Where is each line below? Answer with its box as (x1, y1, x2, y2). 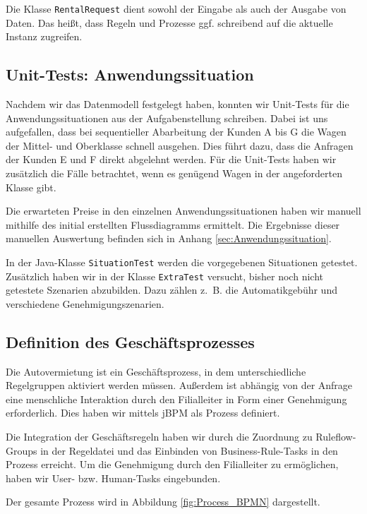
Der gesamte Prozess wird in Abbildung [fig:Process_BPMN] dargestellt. (6, 494, 320, 509)
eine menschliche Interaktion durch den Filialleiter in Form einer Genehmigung (6, 391, 347, 406)
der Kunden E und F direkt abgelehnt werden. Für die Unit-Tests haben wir (6, 152, 337, 167)
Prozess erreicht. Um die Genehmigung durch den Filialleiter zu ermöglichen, (6, 457, 339, 472)
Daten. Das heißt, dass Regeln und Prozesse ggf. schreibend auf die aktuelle (6, 15, 333, 30)
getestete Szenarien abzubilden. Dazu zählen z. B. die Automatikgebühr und (6, 282, 337, 297)
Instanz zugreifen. (6, 29, 83, 44)
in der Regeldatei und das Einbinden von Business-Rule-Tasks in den (40, 443, 338, 458)
